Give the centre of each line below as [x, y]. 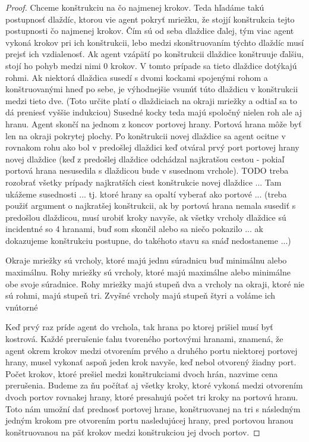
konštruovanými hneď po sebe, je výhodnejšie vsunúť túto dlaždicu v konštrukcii [152, 89]
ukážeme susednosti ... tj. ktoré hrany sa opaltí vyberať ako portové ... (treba [146, 194]
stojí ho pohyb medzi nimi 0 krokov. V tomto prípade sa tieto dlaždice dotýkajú [151, 65]
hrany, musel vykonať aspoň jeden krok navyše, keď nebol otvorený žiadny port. [151, 362]
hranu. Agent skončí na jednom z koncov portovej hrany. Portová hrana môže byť [154, 123]
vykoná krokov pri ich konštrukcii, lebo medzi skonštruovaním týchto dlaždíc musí [155, 42]
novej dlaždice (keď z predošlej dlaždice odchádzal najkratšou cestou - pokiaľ [145, 159]
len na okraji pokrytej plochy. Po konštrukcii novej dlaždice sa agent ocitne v [146, 135]
